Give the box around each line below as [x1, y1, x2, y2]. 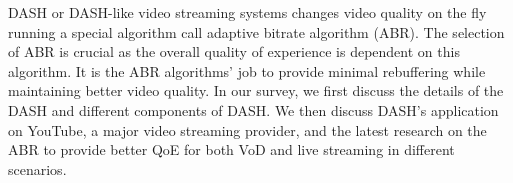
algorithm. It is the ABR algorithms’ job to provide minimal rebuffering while [8, 60, 486, 81]
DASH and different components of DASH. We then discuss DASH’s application [8, 99, 499, 120]
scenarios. [8, 158, 67, 179]
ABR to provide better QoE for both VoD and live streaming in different [8, 139, 455, 160]
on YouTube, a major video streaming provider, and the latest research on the [8, 119, 487, 140]
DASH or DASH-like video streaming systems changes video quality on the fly [8, 2, 487, 22]
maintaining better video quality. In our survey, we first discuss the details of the [8, 80, 504, 101]
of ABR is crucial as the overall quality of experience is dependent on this [8, 41, 460, 62]
